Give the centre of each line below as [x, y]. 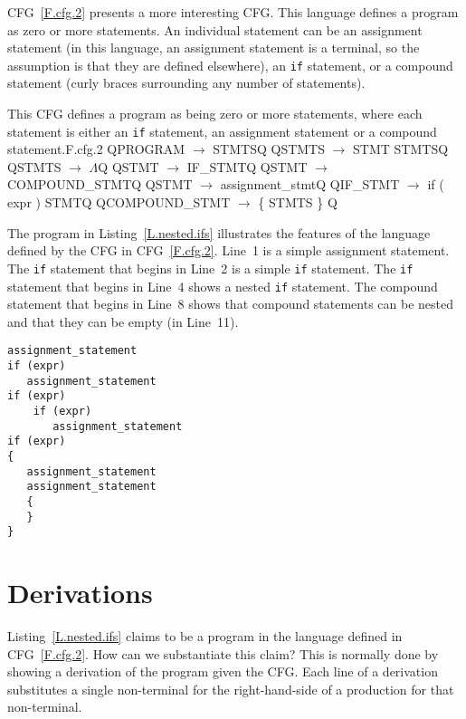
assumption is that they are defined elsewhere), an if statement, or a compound [230, 65]
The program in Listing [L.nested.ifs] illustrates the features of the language [219, 232]
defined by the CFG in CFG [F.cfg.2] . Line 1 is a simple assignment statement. [228, 250]
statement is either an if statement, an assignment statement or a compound [222, 131]
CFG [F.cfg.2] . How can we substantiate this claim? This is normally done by [223, 653]
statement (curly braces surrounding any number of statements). [186, 83]
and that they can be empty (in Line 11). [123, 321]
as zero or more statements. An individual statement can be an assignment [215, 29]
